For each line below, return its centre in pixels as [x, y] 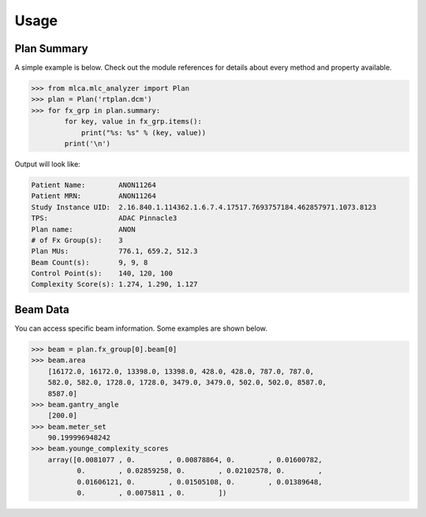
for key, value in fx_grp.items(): [133, 122]
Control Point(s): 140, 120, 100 [102, 273]
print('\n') [87, 143]
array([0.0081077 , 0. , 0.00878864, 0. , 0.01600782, [185, 459]
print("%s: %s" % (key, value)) [144, 133]
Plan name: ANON [83, 229]
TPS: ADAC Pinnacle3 [104, 218]
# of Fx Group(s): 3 [77, 240]
